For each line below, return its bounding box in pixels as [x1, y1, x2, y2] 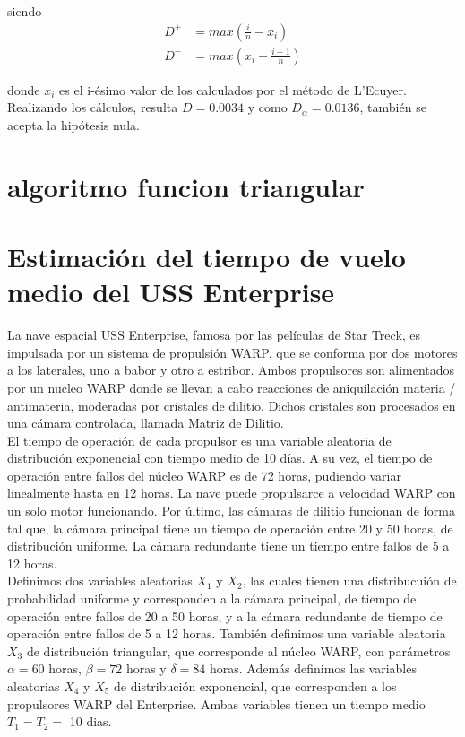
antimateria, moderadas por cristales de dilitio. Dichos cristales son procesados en [7, 395, 456, 414]
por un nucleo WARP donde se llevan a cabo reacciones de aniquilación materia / [7, 377, 456, 396]
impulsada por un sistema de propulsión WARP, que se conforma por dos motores [7, 342, 458, 361]
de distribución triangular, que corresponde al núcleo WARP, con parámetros [26, 641, 451, 660]
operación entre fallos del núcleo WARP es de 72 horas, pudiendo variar [7, 465, 401, 484]
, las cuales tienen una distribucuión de [242, 571, 457, 590]
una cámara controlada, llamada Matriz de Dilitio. [7, 413, 284, 432]
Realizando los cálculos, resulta [7, 98, 178, 117]
